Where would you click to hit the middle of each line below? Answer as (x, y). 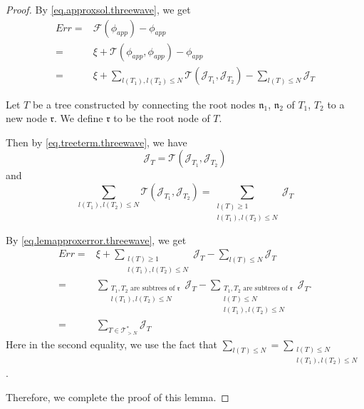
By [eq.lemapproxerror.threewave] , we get (96, 239)
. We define (79, 118)
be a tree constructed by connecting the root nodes (144, 104)
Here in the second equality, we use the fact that (111, 344)
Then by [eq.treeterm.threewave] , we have (97, 142)
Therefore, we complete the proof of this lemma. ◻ (118, 397)
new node (26, 118)
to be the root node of (162, 118)
